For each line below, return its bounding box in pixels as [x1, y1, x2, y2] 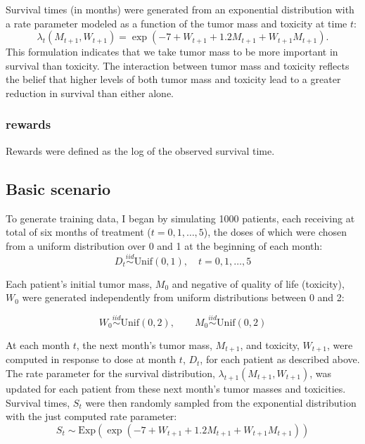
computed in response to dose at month [6, 352, 177, 367]
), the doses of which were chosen [203, 224, 347, 239]
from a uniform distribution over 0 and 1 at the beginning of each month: [6, 238, 323, 253]
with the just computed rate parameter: [6, 409, 177, 424]
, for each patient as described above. [200, 352, 360, 367]
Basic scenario [6, 177, 111, 199]
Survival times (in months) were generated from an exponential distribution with [6, 2, 354, 16]
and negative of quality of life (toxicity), [172, 276, 345, 291]
